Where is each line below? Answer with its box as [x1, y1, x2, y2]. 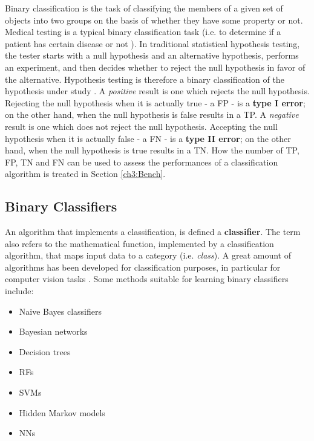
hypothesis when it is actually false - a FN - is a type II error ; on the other [5, 132, 291, 144]
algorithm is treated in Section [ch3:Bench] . [5, 167, 166, 180]
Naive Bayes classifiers [19, 304, 102, 317]
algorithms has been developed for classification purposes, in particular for [5, 260, 281, 273]
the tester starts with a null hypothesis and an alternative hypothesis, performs [5, 49, 299, 62]
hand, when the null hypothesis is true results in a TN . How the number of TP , [5, 144, 299, 156]
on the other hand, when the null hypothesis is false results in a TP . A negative [5, 108, 299, 121]
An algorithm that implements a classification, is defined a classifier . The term [5, 225, 301, 238]
